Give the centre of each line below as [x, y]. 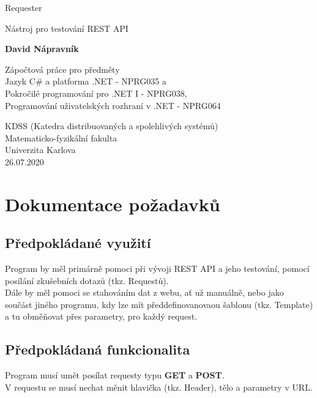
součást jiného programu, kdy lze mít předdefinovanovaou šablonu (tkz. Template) [159, 304]
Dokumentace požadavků [113, 204]
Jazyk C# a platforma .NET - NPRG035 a [86, 81]
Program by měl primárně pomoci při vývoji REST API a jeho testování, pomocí [157, 268]
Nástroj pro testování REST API [67, 28]
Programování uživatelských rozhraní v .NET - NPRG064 [113, 105]
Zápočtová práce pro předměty [62, 69]
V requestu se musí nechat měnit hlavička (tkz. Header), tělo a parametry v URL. [159, 387]
